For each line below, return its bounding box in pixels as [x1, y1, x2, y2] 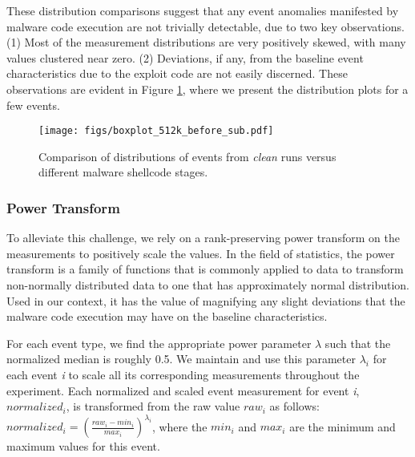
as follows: [269, 398, 320, 415]
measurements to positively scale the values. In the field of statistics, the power [6, 245, 395, 261]
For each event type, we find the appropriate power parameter [6, 334, 312, 351]
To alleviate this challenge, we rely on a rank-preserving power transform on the [6, 229, 400, 246]
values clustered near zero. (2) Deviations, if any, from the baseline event [6, 49, 364, 66]
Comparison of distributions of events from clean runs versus [38, 148, 336, 164]
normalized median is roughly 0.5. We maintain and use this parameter [6, 350, 356, 367]
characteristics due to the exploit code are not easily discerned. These [6, 65, 348, 82]
